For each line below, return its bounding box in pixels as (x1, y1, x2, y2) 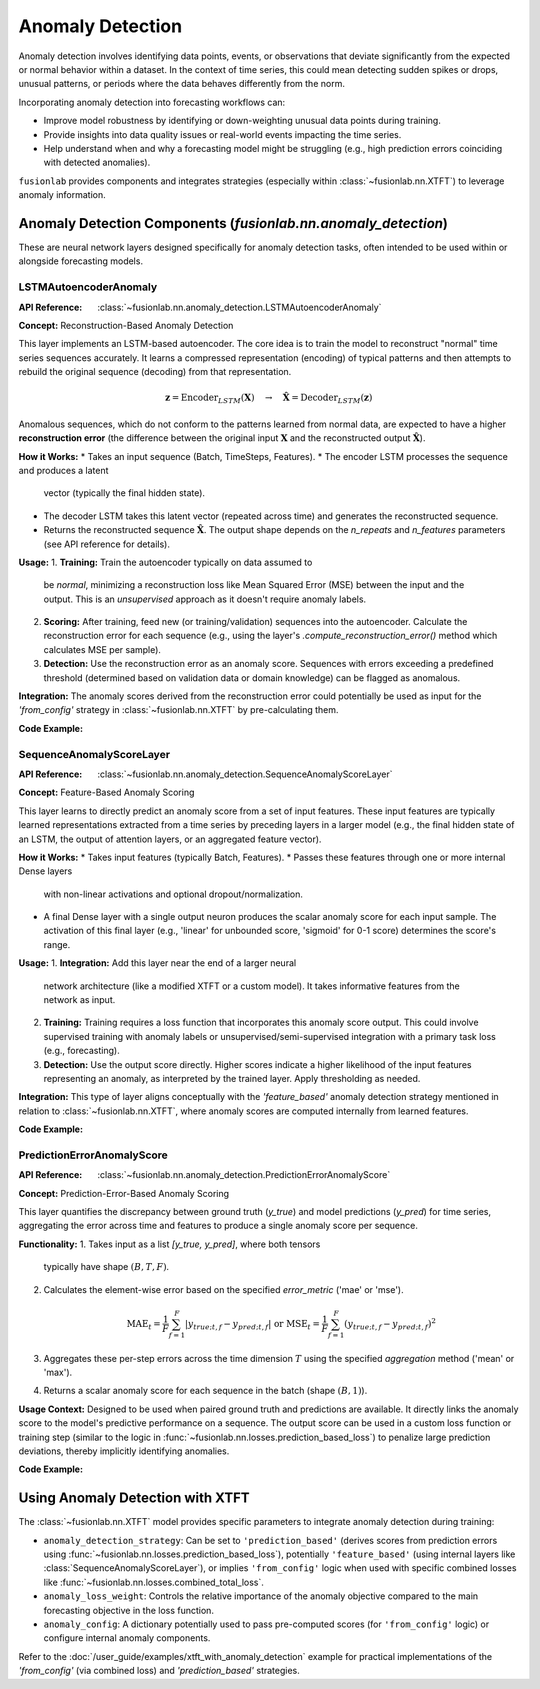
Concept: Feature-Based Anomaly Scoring (18, 786, 195, 799)
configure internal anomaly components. (43, 1632, 211, 1644)
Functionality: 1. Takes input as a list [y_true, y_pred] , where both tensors (18, 1238, 321, 1250)
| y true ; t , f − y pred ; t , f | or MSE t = (185, 1318, 320, 1332)
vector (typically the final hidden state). (43, 487, 205, 499)
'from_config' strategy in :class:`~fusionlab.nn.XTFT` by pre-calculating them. (18, 704, 339, 716)
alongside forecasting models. (18, 255, 144, 267)
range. (43, 938, 71, 950)
